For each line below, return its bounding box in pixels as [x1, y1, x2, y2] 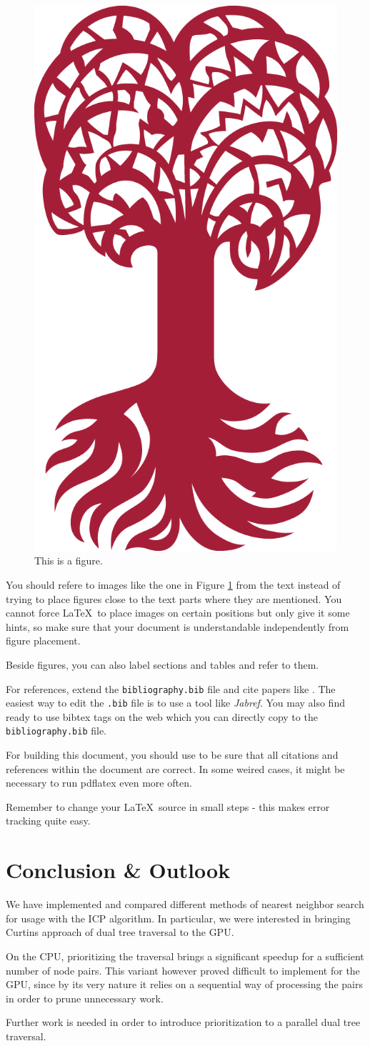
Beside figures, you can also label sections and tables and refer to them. [6, 657, 319, 672]
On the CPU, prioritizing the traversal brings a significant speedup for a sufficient [6, 948, 364, 963]
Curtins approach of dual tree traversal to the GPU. [6, 925, 234, 940]
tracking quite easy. [6, 813, 91, 828]
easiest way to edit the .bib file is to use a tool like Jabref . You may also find [6, 695, 345, 710]
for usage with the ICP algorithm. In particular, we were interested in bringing [6, 910, 351, 925]
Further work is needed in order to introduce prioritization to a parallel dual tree [6, 1015, 361, 1030]
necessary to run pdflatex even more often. [6, 775, 192, 790]
